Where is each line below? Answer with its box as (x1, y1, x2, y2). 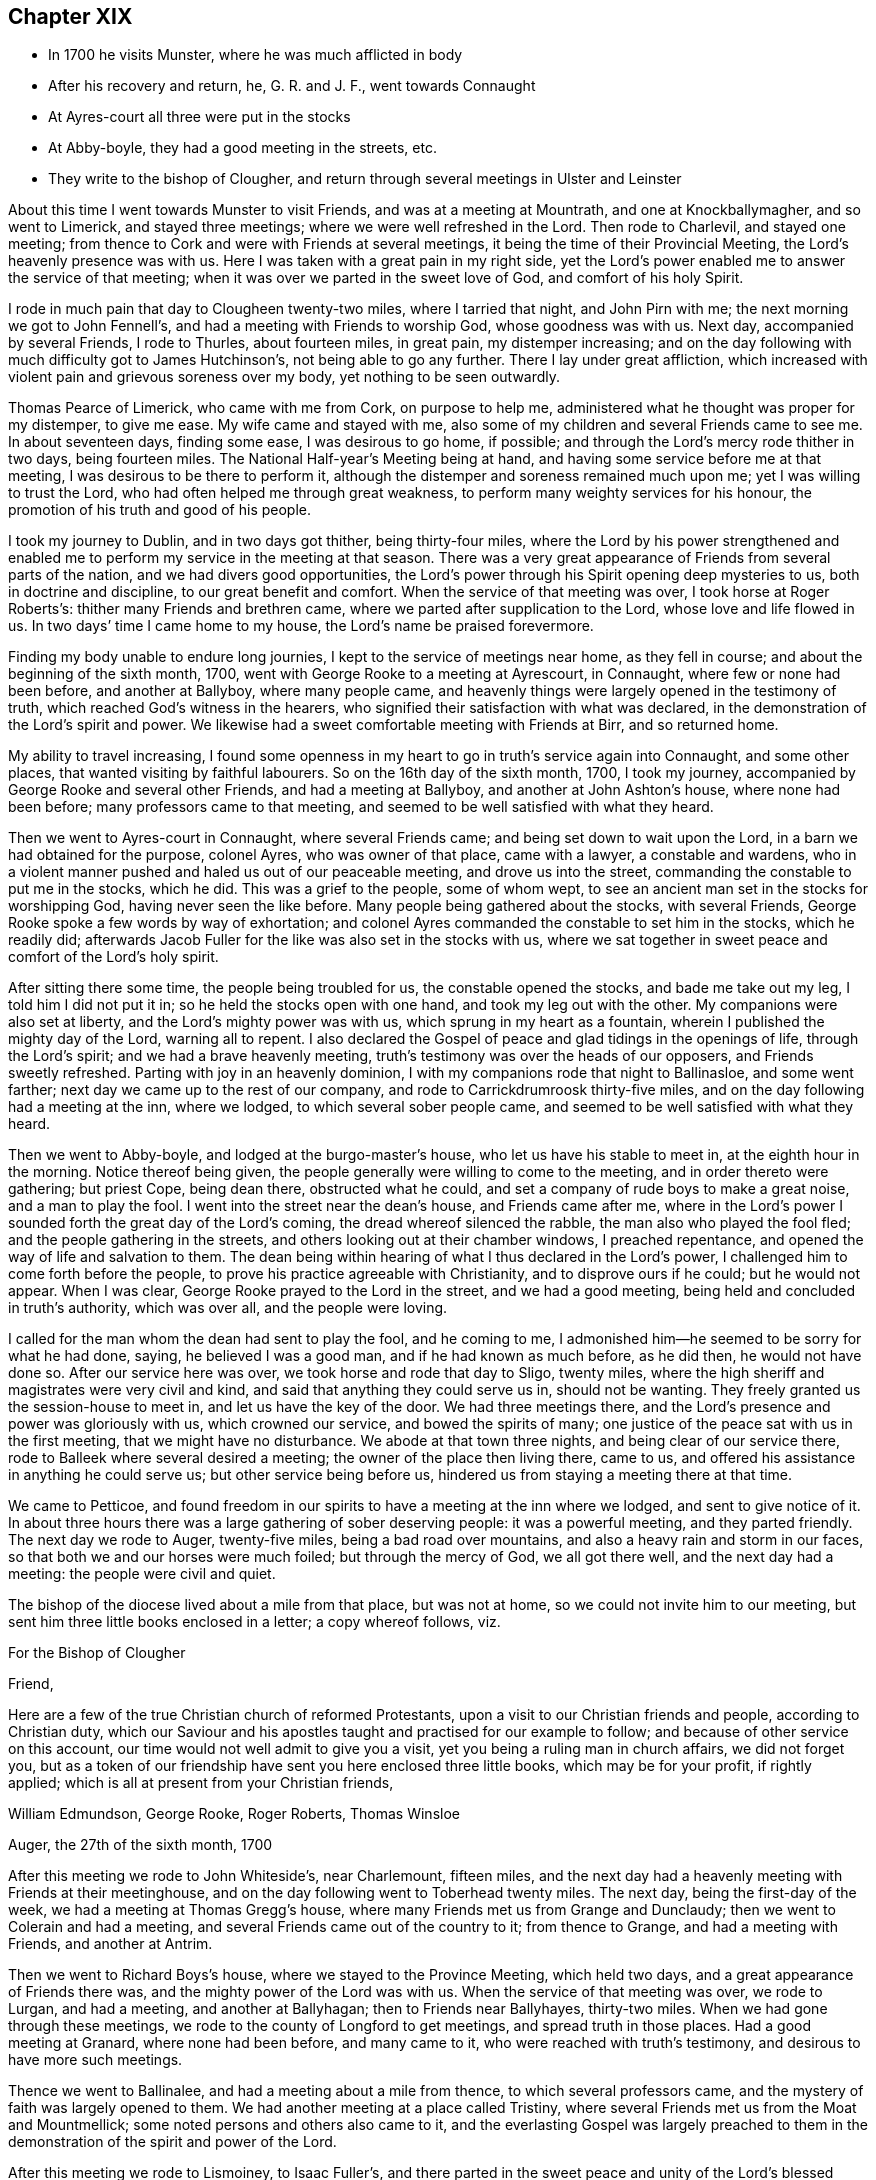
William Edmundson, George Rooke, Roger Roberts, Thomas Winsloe (8, 1805, 460, 1823)
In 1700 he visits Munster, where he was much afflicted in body (48, 46, 463, 64)
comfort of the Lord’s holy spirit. (8, 948, 219, 966)
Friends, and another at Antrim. (8, 1935, 213, 1953)
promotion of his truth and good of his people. (8, 501, 311, 519)
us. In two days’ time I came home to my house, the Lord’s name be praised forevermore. (8, 617, 594, 635)
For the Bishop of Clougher (8, 1644, 186, 1662)
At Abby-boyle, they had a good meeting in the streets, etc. (48, 139, 437, 157)
